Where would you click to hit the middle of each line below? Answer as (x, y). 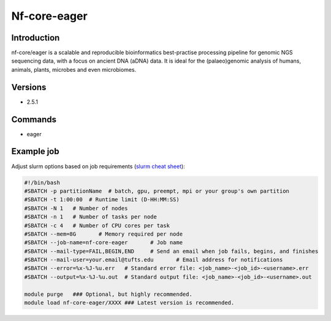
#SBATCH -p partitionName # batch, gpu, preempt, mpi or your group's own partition (157, 191)
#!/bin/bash (42, 182)
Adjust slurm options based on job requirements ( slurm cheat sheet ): (98, 166)
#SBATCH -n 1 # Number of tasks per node (91, 217)
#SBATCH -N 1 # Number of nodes (76, 208)
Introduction (36, 38)
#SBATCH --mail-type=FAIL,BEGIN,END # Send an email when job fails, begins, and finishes (171, 251)
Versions (29, 87)
